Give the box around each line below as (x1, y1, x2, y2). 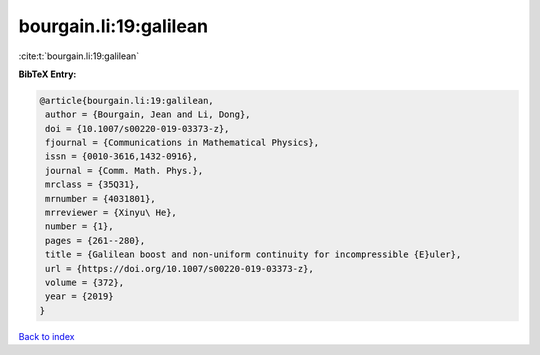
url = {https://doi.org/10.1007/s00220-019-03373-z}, (45, 263, 314, 274)
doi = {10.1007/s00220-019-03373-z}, (45, 123, 230, 134)
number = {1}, (45, 221, 114, 232)
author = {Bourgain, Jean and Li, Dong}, (45, 109, 251, 120)
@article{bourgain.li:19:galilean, (39, 95, 214, 106)
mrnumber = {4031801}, (45, 193, 157, 204)
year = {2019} (45, 291, 114, 302)
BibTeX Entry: (18, 68, 77, 80)
